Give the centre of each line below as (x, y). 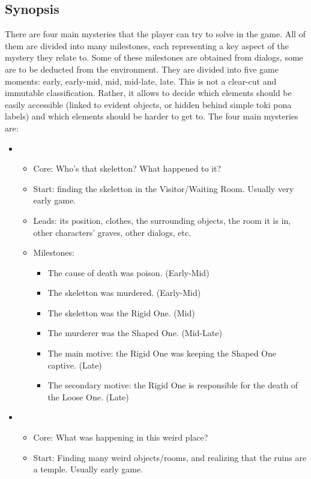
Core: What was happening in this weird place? (121, 437)
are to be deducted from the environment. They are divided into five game (142, 69)
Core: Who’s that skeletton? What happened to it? (127, 168)
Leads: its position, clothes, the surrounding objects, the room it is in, (162, 220)
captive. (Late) (75, 365)
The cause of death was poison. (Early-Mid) (128, 272)
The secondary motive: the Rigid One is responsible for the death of (173, 385)
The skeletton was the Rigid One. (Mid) (121, 312)
